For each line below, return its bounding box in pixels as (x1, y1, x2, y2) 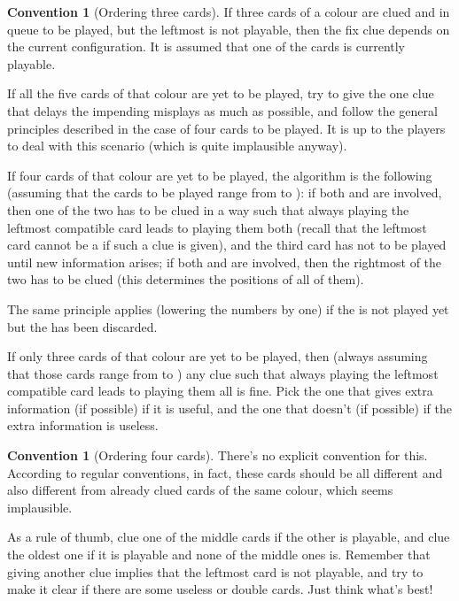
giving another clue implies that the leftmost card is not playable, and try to (7, 562, 424, 581)
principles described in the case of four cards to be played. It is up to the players (7, 119, 446, 137)
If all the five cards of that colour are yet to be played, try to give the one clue (7, 84, 434, 103)
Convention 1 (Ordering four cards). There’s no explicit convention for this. (7, 446, 428, 465)
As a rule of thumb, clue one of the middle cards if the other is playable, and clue (7, 528, 450, 546)
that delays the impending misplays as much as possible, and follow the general (7, 101, 438, 119)
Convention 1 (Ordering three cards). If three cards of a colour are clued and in (7, 3, 450, 20)
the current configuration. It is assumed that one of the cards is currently (7, 37, 406, 56)
